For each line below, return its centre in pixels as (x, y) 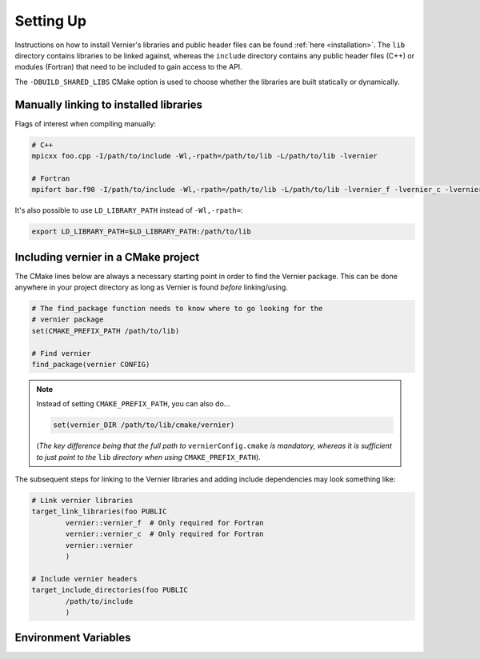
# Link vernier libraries (82, 501)
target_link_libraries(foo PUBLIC (99, 511)
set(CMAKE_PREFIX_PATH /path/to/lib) (106, 331)
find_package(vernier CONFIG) (91, 364)
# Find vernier (61, 353)
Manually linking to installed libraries (109, 104)
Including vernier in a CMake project (107, 257)
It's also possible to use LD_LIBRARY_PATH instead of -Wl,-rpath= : (129, 210)
